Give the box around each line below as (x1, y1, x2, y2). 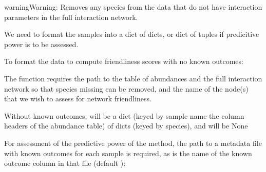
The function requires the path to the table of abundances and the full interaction (4, 73, 262, 83)
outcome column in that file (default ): (4, 158, 126, 168)
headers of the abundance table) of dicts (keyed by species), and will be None (4, 120, 248, 131)
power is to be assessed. (4, 38, 79, 49)
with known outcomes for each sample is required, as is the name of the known (4, 147, 252, 158)
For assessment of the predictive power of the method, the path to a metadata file (4, 137, 262, 148)
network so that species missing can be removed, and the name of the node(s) (4, 83, 249, 94)
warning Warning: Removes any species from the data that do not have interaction (4, 2, 262, 12)
